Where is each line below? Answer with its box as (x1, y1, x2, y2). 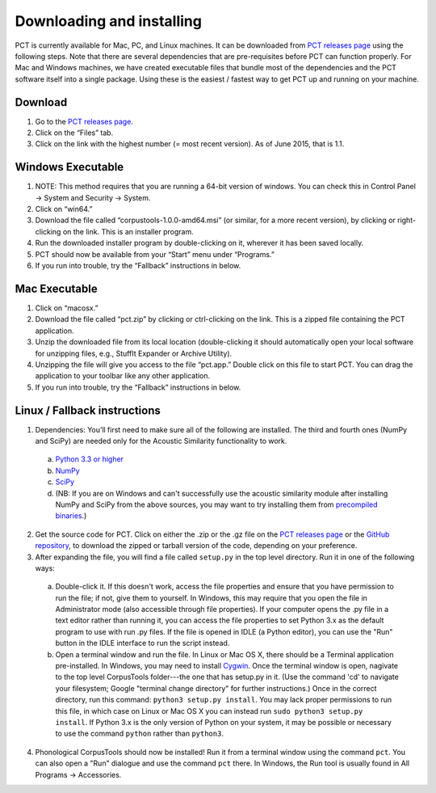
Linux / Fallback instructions (15, 403, 161, 417)
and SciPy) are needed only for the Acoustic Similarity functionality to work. (35, 436, 287, 445)
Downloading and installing (15, 12, 202, 30)
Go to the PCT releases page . (35, 116, 133, 126)
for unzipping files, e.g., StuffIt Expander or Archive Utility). (35, 348, 233, 358)
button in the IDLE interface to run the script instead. (55, 639, 230, 648)
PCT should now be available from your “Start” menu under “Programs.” (35, 249, 275, 259)
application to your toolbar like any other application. (35, 371, 211, 381)
